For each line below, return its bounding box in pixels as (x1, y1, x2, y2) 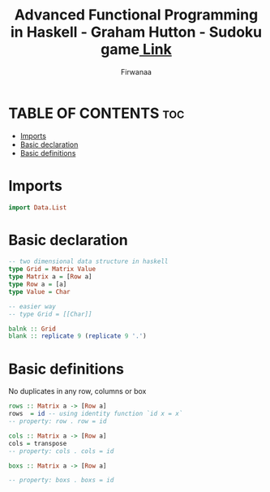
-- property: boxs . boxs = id (8, 477, 114, 485)
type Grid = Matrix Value (8, 265, 96, 274)
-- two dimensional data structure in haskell (8, 257, 169, 265)
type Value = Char (8, 287, 71, 296)
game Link (101, 41, 172, 58)
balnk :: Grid (8, 325, 57, 333)
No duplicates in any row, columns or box (8, 386, 147, 396)
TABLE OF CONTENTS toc (8, 104, 185, 123)
